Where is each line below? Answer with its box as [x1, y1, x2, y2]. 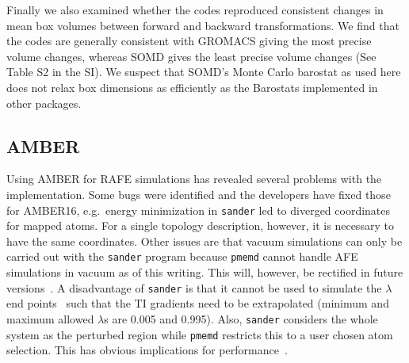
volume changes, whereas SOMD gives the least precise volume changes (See [6, 48, 377, 64]
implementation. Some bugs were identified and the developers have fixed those [6, 185, 391, 202]
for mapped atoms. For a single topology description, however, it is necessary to [6, 217, 394, 234]
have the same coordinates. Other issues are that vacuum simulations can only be [6, 232, 403, 249]
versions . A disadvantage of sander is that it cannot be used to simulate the [6, 279, 382, 296]
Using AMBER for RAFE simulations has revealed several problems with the [6, 170, 382, 187]
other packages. [6, 94, 82, 111]
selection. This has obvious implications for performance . [6, 342, 288, 358]
